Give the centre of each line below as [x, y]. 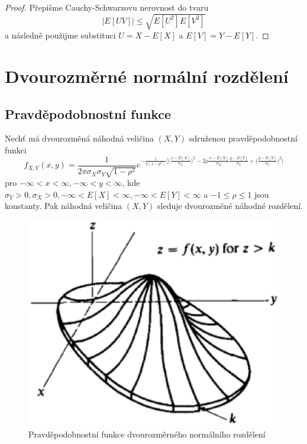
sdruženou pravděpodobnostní [243, 138]
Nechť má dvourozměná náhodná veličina [80, 138]
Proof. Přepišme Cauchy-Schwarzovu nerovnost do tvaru [107, 7]
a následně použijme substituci [60, 35]
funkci [16, 149]
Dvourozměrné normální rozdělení [147, 75]
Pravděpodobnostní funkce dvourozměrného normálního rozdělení [147, 434]
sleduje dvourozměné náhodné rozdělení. [230, 206]
